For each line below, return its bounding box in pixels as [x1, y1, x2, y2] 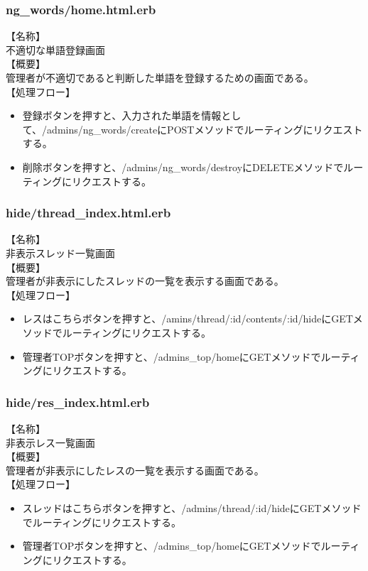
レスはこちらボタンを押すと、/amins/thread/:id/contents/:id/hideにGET [22, 311, 353, 326]
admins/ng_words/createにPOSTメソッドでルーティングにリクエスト [47, 121, 363, 136]
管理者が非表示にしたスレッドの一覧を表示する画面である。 [6, 273, 284, 288]
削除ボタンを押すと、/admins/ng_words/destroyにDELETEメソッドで [22, 159, 344, 174]
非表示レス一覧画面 [6, 435, 95, 450]
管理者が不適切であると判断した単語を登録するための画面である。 [6, 70, 314, 85]
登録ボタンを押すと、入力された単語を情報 [22, 108, 222, 123]
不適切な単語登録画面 [6, 42, 105, 57]
